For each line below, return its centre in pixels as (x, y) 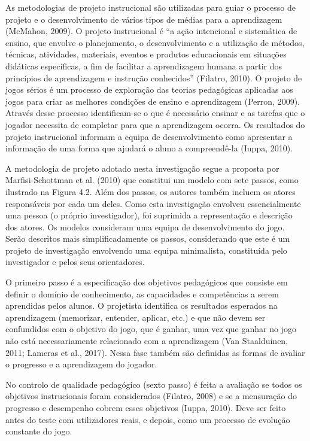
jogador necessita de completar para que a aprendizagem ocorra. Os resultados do (155, 124)
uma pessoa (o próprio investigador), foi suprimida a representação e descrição (149, 215)
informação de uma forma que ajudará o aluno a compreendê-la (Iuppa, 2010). (149, 148)
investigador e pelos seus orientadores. (75, 262)
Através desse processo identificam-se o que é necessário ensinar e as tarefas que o (155, 113)
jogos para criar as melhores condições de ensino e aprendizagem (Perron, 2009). (153, 101)
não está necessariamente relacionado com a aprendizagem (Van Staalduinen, (147, 341)
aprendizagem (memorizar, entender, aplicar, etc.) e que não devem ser (136, 317)
